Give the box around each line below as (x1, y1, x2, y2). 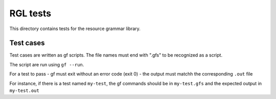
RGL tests (9, 8, 51, 19)
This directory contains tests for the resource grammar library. (9, 26, 141, 32)
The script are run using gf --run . (9, 61, 84, 67)
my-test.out (9, 88, 39, 94)
